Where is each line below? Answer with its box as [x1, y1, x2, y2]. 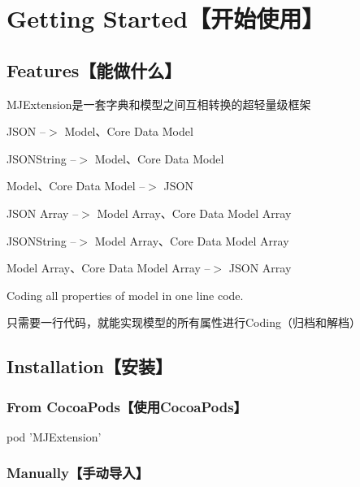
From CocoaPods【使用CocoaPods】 [7, 396, 247, 416]
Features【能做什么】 [7, 57, 182, 82]
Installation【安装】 [7, 354, 172, 379]
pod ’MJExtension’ [7, 428, 102, 445]
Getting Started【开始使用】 [7, 2, 325, 35]
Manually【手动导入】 [7, 463, 150, 483]
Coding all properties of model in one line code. [7, 286, 244, 303]
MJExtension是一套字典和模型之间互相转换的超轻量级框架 [7, 95, 311, 112]
